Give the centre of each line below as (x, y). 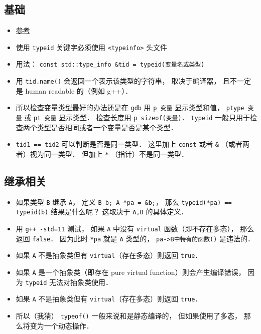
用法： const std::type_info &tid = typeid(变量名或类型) (110, 64)
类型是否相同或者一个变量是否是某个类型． (107, 127)
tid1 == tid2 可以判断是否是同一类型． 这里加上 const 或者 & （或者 (129, 144)
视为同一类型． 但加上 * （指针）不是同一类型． (109, 153)
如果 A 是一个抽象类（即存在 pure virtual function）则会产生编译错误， (130, 272)
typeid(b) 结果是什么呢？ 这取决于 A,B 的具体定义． (102, 212)
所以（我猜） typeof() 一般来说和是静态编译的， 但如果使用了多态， (129, 316)
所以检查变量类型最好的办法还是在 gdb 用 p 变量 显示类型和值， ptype (130, 107)
